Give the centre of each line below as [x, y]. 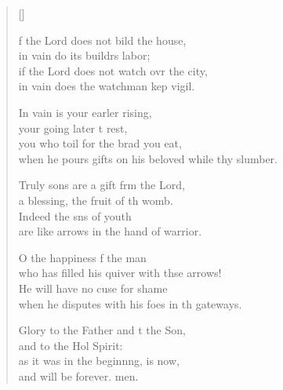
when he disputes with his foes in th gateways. [130, 303]
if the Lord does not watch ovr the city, [113, 70]
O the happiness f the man [82, 257]
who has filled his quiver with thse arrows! [120, 273]
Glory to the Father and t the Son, [102, 330]
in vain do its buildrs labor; [84, 55]
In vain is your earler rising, [85, 112]
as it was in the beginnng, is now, [99, 361]
